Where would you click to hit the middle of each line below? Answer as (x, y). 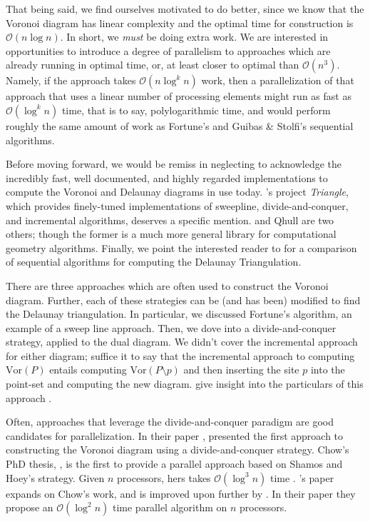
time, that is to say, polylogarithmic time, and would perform (196, 110)
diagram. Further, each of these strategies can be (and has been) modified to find (183, 300)
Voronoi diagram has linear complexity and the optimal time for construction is (180, 22)
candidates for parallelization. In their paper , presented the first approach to (175, 435)
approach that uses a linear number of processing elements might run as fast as (179, 96)
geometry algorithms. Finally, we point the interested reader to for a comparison (181, 247)
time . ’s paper (302, 477)
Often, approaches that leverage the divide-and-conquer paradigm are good (170, 422)
